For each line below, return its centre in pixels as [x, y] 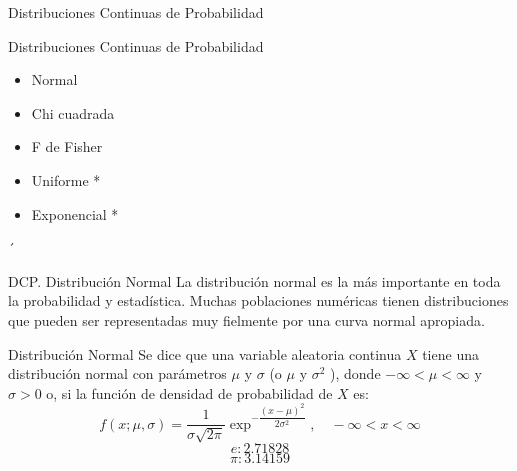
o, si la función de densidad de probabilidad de [189, 392]
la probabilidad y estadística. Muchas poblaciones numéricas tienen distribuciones [258, 300]
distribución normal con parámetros [117, 373]
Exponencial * [75, 213]
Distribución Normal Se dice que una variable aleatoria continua [205, 353]
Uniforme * [66, 179]
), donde [355, 373]
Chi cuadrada [73, 112]
